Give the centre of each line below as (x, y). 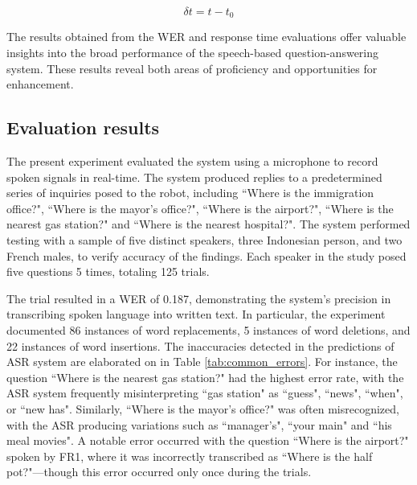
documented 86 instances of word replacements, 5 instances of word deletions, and (208, 329)
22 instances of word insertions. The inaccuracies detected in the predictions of (200, 345)
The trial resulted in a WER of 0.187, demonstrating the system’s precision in (199, 298)
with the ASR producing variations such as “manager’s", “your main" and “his (199, 424)
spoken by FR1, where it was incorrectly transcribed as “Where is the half (190, 456)
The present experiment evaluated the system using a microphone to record (192, 161)
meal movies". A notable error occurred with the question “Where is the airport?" (208, 440)
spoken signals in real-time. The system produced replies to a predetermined (194, 177)
